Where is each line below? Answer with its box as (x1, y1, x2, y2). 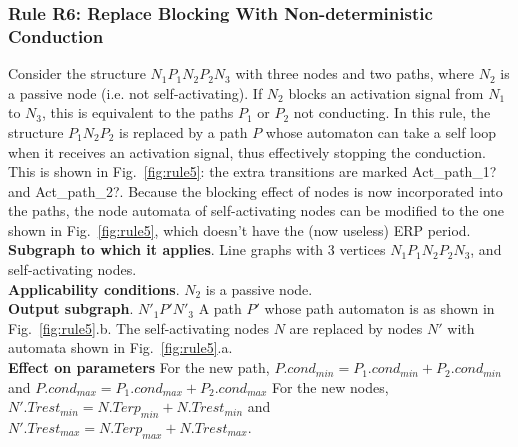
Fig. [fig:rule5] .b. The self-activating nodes (8, 317, 269, 338)
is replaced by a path (119, 121, 248, 142)
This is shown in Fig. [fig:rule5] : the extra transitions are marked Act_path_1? (8, 161, 497, 182)
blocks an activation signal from (288, 82, 484, 103)
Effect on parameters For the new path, (8, 357, 270, 378)
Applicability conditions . (8, 278, 180, 299)
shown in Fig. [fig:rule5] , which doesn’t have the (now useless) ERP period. (8, 219, 471, 240)
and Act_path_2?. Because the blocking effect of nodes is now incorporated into (8, 180, 503, 201)
